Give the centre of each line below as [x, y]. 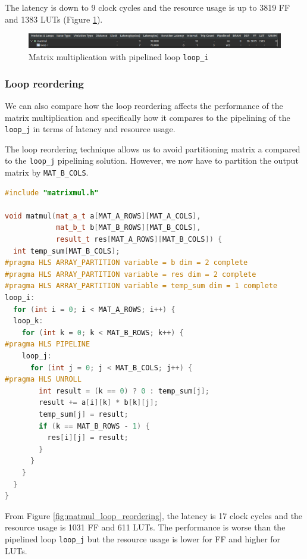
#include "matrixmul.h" [52, 193]
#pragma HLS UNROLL [43, 380]
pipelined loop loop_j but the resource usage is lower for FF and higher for [143, 538]
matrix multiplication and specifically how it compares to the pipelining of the [148, 117]
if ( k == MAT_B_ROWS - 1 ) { [94, 426]
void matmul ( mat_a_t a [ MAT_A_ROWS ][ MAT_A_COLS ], [103, 216]
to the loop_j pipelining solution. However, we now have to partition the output [152, 160]
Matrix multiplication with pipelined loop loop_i [119, 57]
